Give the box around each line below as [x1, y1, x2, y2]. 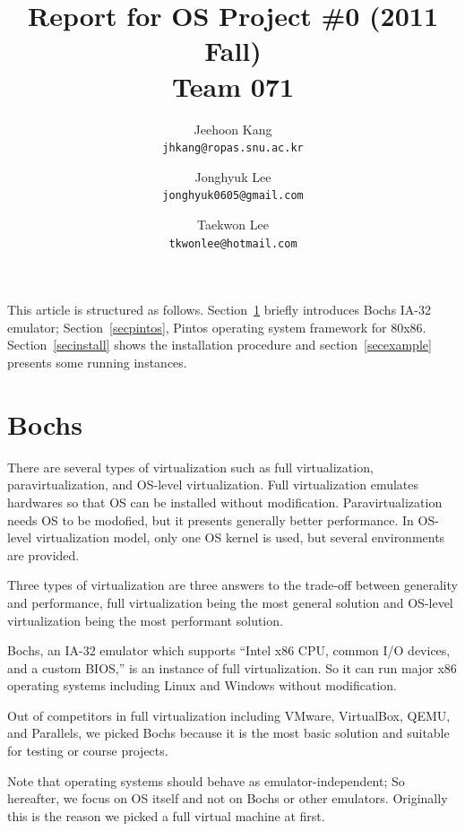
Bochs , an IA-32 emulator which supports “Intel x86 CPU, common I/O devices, [7, 641, 451, 660]
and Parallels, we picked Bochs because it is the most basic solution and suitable [7, 723, 450, 742]
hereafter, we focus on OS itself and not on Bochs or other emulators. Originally [7, 789, 448, 808]
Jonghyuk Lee [194, 167, 271, 186]
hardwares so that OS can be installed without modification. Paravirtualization [7, 492, 443, 511]
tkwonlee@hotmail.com [168, 237, 297, 250]
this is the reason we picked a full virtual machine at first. [7, 806, 325, 825]
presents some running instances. [7, 353, 187, 372]
